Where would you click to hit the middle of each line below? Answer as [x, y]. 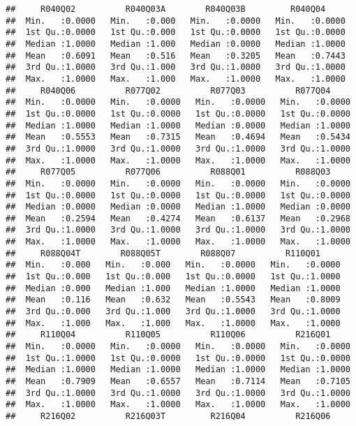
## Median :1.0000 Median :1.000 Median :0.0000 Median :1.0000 [176, 44]
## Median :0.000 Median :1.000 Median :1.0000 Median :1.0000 [173, 288]
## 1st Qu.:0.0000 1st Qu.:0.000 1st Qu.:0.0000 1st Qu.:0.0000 [176, 32]
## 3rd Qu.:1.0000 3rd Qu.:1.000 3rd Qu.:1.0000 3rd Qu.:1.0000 [176, 67]
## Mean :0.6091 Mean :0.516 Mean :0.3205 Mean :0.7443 [176, 56]
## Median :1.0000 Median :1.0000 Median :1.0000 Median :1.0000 [178, 370]
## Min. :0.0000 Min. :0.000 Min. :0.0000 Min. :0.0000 [176, 21]
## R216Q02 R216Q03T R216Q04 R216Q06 [168, 416]
